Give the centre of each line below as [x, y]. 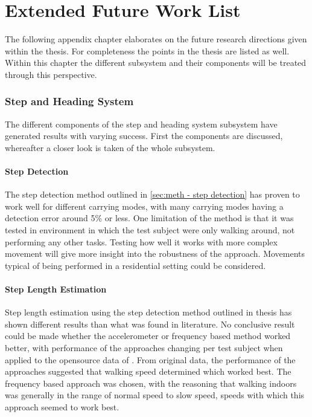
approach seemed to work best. [62, 407]
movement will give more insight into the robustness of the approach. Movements [155, 254]
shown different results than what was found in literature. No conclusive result [150, 324]
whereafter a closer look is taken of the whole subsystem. [110, 147]
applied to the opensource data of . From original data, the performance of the [150, 359]
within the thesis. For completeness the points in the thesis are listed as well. [147, 50]
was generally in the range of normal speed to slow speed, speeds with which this [155, 395]
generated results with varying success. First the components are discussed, [144, 136]
